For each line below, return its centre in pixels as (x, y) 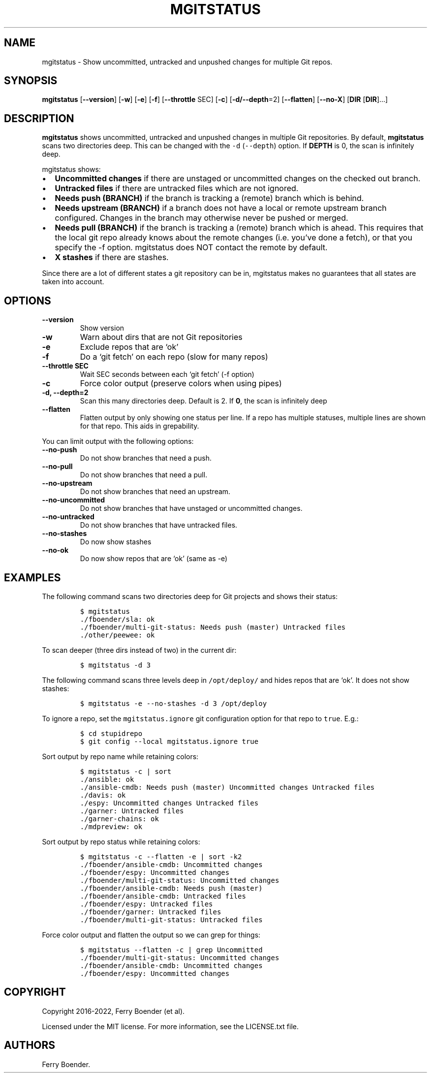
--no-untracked (68, 517)
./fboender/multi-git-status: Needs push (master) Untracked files (213, 627)
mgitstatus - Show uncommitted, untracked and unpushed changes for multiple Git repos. (187, 62)
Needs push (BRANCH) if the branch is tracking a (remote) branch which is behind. (209, 198)
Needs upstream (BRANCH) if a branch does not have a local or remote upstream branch (221, 208)
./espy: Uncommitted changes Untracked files (169, 803)
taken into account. (73, 282)
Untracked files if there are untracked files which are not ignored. (177, 188)
